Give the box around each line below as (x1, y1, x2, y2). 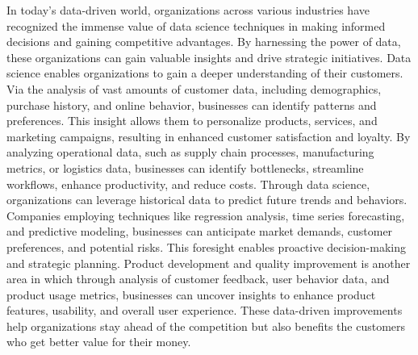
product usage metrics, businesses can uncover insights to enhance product (6, 286, 376, 303)
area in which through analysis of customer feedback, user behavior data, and (6, 270, 390, 287)
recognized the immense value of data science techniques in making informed (6, 17, 386, 34)
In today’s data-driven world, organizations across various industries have (6, 2, 370, 18)
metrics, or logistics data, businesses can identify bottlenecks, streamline (6, 159, 364, 176)
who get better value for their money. (6, 333, 191, 350)
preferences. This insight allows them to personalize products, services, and (6, 112, 378, 129)
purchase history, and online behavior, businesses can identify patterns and (6, 96, 377, 113)
